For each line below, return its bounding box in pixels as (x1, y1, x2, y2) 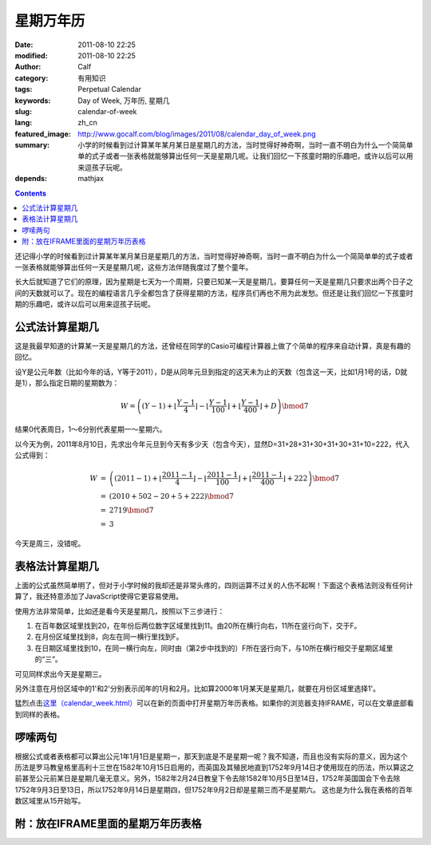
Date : (14, 40, 34, 49)
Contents (14, 188, 47, 198)
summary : (14, 140, 50, 150)
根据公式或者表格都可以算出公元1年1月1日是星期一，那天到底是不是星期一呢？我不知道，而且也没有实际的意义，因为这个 (14, 751, 409, 761)
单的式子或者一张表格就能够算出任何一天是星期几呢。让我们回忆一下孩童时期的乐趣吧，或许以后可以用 (77, 152, 413, 161)
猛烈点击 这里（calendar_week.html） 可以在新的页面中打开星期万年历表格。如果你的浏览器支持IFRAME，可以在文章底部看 (14, 698, 414, 708)
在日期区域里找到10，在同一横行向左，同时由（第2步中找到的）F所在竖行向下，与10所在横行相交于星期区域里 (34, 643, 393, 653)
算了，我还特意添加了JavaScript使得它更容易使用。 (14, 591, 184, 602)
